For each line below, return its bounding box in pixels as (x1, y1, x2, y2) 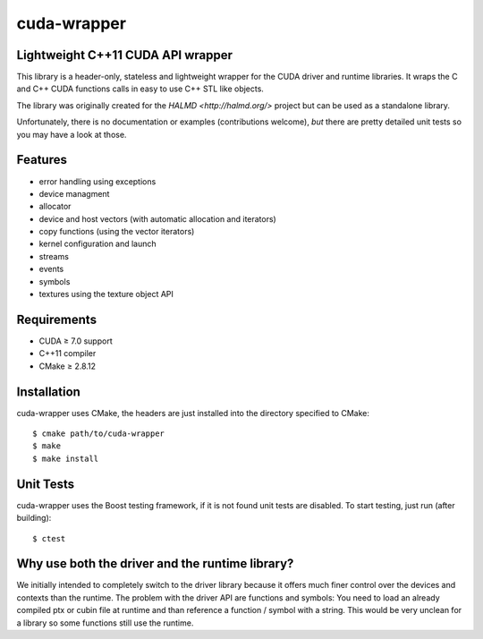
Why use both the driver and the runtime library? (16, 556, 294, 572)
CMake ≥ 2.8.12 (38, 361, 97, 371)
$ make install (32, 453, 99, 464)
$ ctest (32, 533, 66, 543)
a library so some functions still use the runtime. (16, 618, 194, 628)
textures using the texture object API (38, 289, 174, 300)
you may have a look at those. (16, 129, 127, 140)
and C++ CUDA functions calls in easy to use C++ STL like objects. (16, 83, 264, 94)
